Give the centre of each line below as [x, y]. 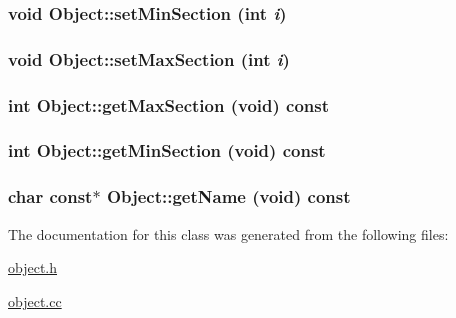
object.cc [35, 300]
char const [50, 196]
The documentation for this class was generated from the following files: [228, 233]
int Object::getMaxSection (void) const [169, 104]
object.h [33, 267]
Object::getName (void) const [228, 196]
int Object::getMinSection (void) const [167, 150]
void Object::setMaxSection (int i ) [149, 58]
